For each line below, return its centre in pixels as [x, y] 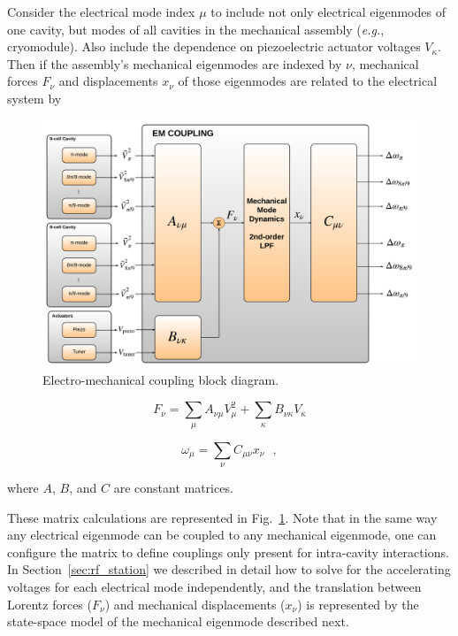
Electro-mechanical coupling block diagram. [161, 380]
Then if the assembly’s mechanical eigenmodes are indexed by [175, 63]
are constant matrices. [173, 487]
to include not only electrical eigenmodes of [328, 11]
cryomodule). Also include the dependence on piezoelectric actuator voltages [214, 46]
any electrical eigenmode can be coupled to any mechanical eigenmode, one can [222, 535]
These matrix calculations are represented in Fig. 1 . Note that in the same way [222, 517]
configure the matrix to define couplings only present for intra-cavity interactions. [228, 552]
